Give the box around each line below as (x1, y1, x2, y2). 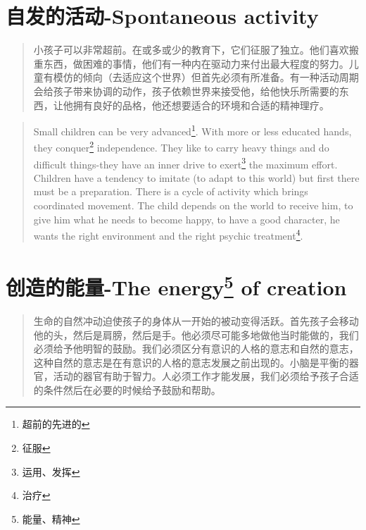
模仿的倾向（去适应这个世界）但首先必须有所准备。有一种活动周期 (53, 70, 359, 85)
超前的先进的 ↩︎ (22, 417, 90, 431)
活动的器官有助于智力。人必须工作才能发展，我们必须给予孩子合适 (53, 369, 359, 383)
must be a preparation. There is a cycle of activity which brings (33, 184, 308, 199)
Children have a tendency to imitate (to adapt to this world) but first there (33, 170, 360, 185)
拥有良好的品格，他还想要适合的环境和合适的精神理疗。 (72, 97, 329, 112)
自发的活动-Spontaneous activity (6, 1, 319, 30)
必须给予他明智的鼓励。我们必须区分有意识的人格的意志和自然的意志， (33, 341, 359, 356)
